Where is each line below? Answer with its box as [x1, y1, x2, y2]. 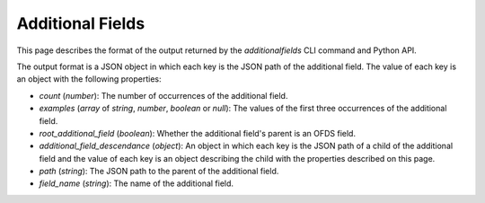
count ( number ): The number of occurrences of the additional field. [39, 90, 288, 101]
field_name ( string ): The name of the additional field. [39, 178, 234, 189]
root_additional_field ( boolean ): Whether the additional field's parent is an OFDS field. [39, 128, 357, 138]
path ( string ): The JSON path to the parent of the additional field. [39, 166, 279, 177]
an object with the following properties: [16, 74, 162, 84]
